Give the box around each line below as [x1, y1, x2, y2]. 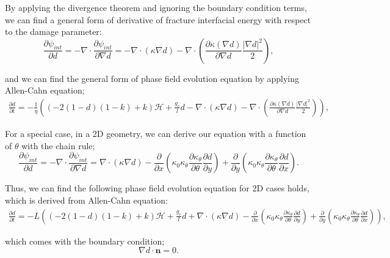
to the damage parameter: [5, 25, 102, 38]
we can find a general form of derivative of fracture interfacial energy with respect [5, 13, 311, 26]
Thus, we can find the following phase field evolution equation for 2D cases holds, [5, 182, 309, 194]
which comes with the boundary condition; [5, 234, 165, 247]
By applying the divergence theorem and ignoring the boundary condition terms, [5, 1, 307, 13]
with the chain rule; [21, 139, 95, 152]
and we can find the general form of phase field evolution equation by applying [5, 72, 300, 84]
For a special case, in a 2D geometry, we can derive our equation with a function [5, 127, 306, 139]
